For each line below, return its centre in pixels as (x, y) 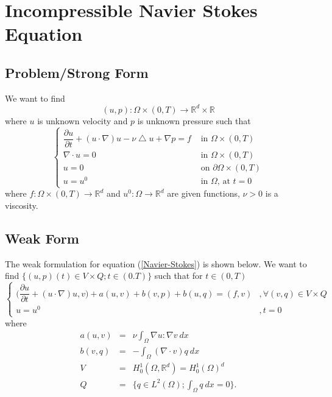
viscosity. (22, 205)
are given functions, (203, 193)
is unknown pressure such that (194, 120)
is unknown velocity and (83, 120)
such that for (178, 276)
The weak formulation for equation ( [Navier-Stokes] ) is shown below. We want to (156, 263)
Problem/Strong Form (77, 72)
